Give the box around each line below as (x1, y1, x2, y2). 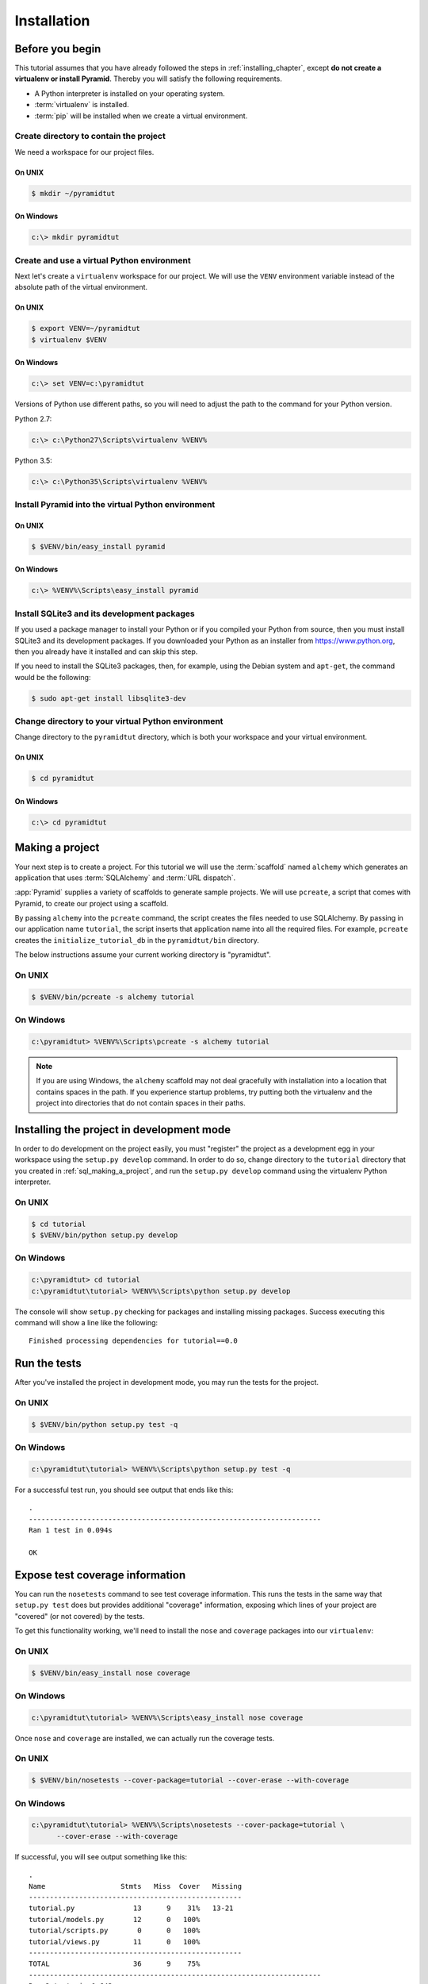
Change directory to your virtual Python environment (14, 716, 224, 727)
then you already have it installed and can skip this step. (14, 647, 198, 656)
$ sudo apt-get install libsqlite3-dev (31, 694, 186, 702)
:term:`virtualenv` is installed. (34, 100, 130, 110)
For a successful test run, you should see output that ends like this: (14, 1485, 234, 1494)
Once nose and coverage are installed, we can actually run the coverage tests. (14, 1733, 275, 1743)
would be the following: (14, 672, 91, 682)
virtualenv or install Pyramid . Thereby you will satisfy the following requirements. (14, 74, 283, 83)
